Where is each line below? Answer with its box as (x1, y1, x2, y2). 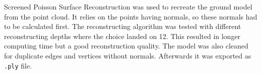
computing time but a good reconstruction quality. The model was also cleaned (4, 40, 248, 51)
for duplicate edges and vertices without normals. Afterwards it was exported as (4, 50, 251, 60)
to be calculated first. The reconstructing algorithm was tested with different (4, 21, 241, 31)
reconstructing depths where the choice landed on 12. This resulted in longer (4, 30, 241, 41)
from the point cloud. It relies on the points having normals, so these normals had (4, 11, 257, 21)
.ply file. (4, 60, 32, 70)
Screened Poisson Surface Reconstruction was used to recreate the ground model (4, 1, 252, 11)
